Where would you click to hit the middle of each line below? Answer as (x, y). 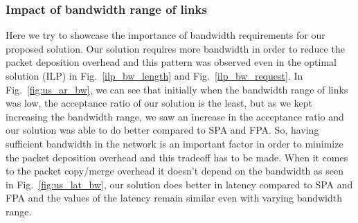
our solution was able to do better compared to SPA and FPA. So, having (162, 130)
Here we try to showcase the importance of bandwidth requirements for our (165, 35)
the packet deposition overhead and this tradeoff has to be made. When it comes (177, 157)
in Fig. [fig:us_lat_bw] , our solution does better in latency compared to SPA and (179, 184)
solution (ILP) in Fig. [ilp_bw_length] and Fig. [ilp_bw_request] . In (154, 75)
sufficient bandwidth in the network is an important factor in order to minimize (174, 143)
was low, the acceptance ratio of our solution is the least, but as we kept (159, 103)
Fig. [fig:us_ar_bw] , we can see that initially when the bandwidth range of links (177, 89)
